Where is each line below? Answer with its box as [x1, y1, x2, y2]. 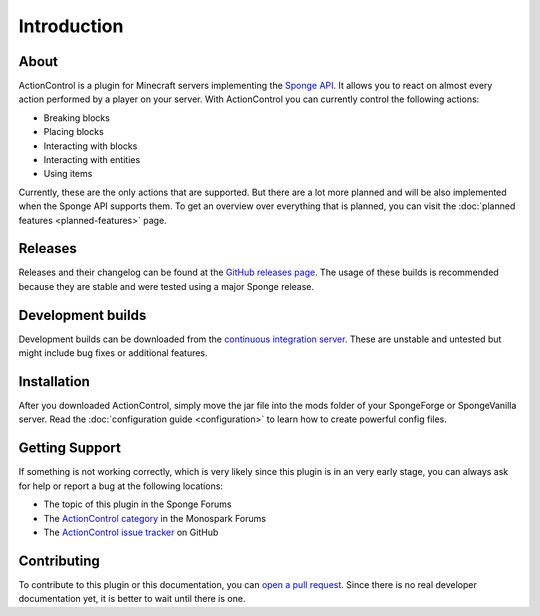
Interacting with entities [43, 154, 141, 166]
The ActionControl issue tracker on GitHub [43, 526, 219, 538]
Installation [18, 373, 90, 390]
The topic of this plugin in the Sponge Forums [43, 498, 232, 510]
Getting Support [18, 440, 122, 457]
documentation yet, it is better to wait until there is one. [18, 593, 246, 605]
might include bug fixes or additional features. [18, 347, 209, 359]
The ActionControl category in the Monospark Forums [43, 512, 267, 524]
